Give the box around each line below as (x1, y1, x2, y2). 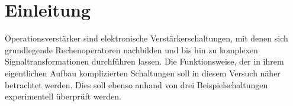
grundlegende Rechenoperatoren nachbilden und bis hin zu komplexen (5, 43, 258, 56)
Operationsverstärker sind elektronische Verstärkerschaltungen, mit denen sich (5, 32, 288, 44)
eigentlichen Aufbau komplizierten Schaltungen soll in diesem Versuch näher (5, 66, 281, 79)
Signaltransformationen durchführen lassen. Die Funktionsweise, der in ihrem (5, 55, 284, 68)
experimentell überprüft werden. (5, 90, 121, 102)
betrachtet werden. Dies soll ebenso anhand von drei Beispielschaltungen (5, 78, 268, 91)
